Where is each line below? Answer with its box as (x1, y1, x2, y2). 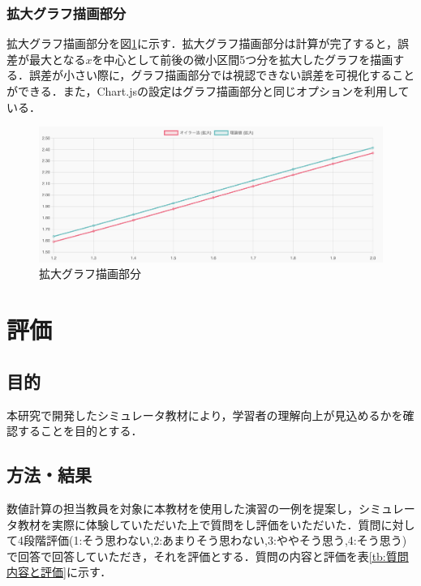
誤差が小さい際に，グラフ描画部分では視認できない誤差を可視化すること (28, 66, 415, 83)
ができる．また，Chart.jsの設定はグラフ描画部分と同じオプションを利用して (6, 83, 410, 99)
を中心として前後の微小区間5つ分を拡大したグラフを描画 (92, 50, 393, 67)
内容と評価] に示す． (6, 563, 112, 580)
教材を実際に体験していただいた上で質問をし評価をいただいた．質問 (17, 515, 381, 533)
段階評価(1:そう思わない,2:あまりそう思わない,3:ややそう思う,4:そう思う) (23, 532, 407, 549)
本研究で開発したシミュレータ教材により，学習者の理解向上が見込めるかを (6, 406, 403, 423)
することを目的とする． (17, 422, 143, 439)
